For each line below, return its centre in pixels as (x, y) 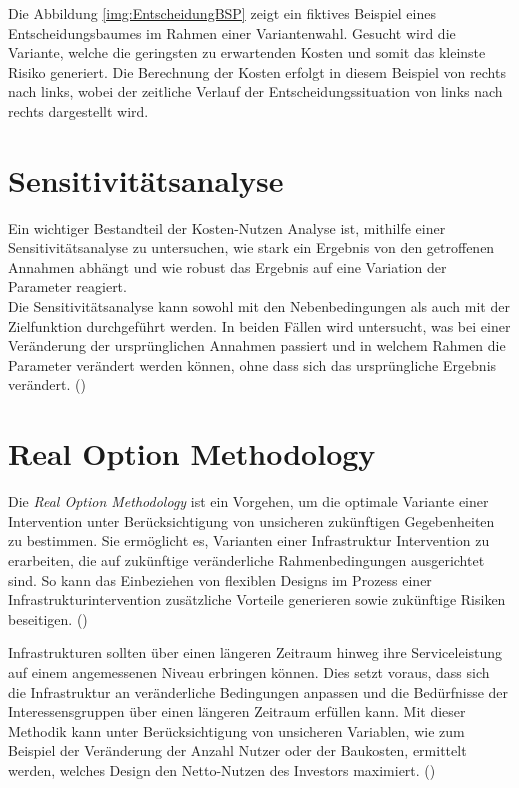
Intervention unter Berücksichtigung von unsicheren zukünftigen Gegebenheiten (251, 520)
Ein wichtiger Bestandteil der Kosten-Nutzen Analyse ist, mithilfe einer (227, 227)
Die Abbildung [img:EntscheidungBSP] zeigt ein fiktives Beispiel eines (222, 13)
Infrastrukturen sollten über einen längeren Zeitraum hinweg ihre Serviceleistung (255, 652)
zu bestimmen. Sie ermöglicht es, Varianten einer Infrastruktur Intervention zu (249, 540)
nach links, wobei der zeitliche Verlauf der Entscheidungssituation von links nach (255, 91)
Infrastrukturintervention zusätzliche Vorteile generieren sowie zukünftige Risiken (257, 599)
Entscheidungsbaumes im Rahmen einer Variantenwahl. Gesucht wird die (232, 32)
